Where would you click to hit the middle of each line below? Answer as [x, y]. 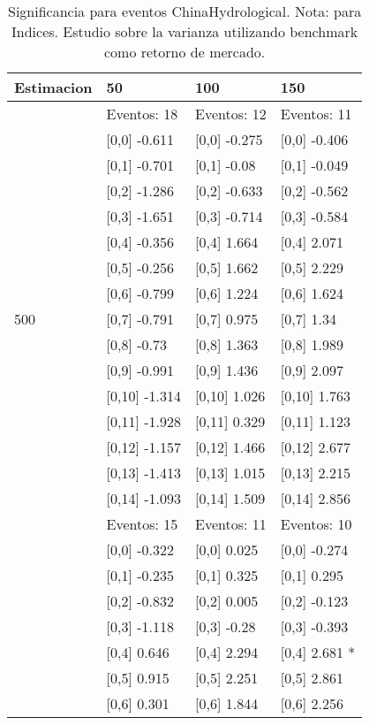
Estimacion [53, 87]
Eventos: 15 [142, 524]
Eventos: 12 [231, 114]
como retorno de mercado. [184, 52]
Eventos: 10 [316, 524]
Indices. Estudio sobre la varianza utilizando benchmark [185, 31]
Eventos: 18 [142, 114]
